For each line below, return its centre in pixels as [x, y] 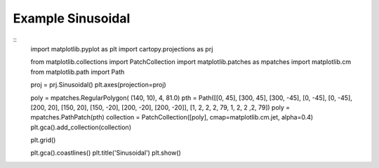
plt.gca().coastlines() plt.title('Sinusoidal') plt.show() [106, 153]
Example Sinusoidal [72, 18]
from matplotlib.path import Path [78, 72]
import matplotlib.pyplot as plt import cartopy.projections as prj [122, 49]
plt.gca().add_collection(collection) [81, 127]
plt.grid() [43, 140]
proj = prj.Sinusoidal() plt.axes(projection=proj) [98, 85]
